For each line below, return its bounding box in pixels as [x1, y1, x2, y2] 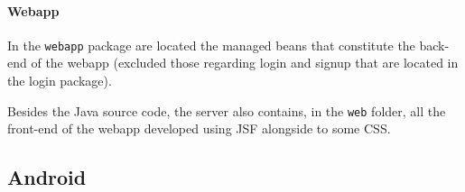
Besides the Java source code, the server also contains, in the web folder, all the [7, 101, 446, 120]
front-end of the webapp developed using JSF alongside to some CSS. [7, 119, 391, 138]
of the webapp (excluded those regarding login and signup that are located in [31, 53, 459, 72]
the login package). [7, 71, 112, 90]
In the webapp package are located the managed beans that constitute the [7, 35, 415, 54]
